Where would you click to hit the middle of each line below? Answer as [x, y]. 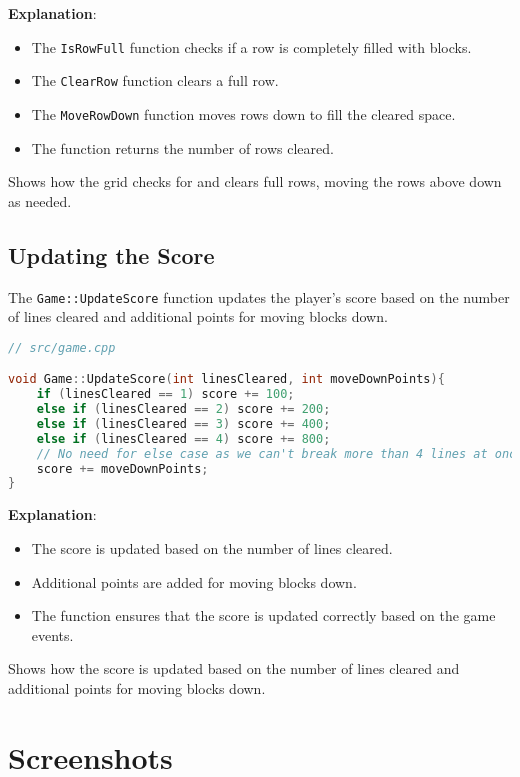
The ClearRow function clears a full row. [155, 80]
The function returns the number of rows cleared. [182, 147]
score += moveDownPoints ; [122, 468]
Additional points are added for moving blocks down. [194, 581]
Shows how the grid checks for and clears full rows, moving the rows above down [255, 181]
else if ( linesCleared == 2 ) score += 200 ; [183, 409]
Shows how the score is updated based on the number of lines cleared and [234, 668]
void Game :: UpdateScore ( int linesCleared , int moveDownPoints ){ [226, 379]
